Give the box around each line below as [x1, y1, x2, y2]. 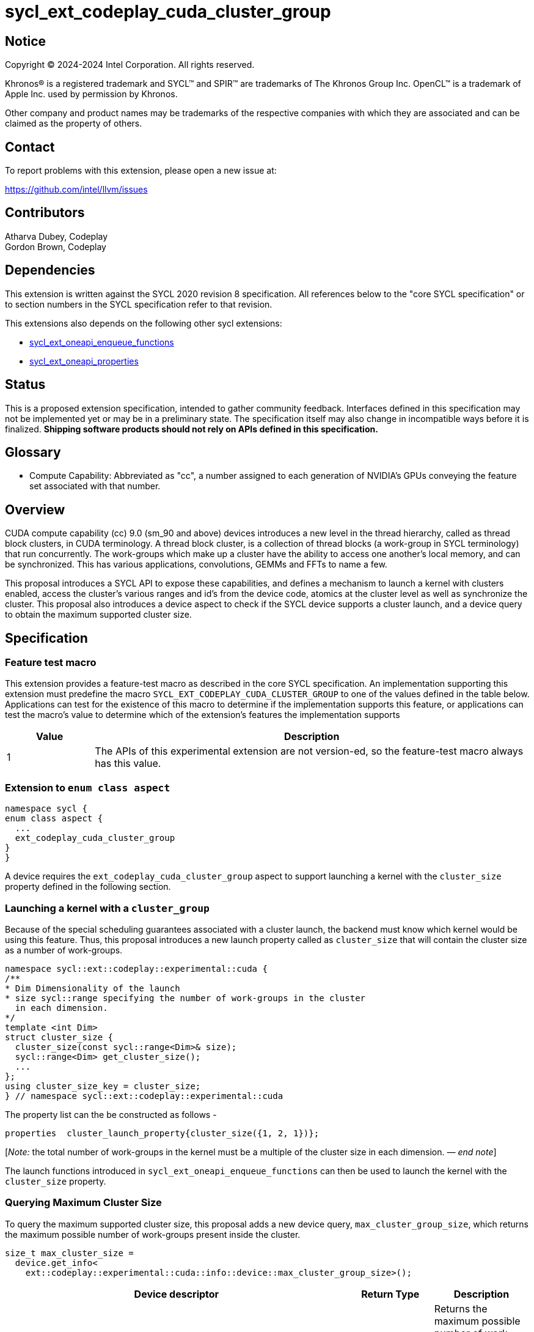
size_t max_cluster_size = [5, 1248, 134, 1258]
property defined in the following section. [5, 881, 171, 892]
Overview [5, 501, 65, 517]
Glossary [5, 444, 61, 460]
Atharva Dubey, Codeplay [5, 231, 108, 242]
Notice [5, 33, 46, 49]
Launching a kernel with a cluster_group [5, 901, 210, 914]
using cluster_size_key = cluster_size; [5, 1081, 201, 1091]
